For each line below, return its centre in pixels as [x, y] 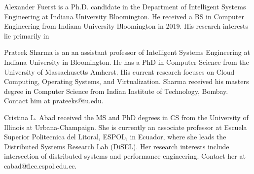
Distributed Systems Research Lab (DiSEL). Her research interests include [117, 146]
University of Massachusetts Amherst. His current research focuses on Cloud [119, 71]
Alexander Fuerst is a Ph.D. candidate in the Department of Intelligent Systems [125, 6]
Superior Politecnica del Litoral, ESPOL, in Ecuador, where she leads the [115, 137]
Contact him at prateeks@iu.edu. [54, 101]
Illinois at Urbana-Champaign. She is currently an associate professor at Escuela [126, 127]
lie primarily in [27, 35]
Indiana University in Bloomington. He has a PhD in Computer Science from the [127, 62]
